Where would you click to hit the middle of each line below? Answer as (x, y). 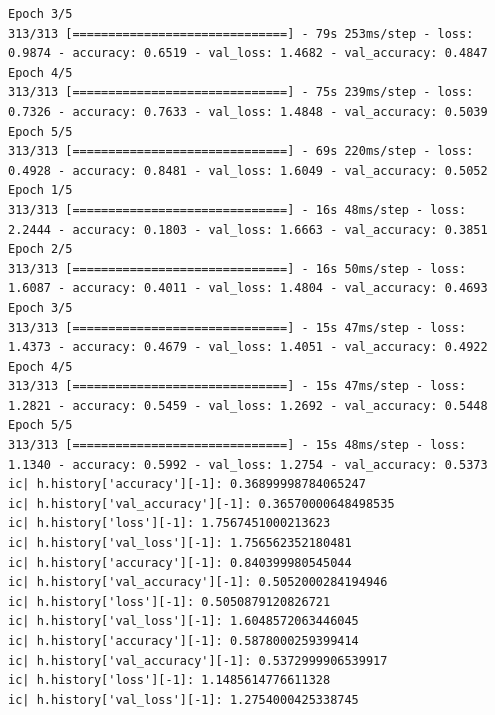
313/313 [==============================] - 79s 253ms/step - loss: (241, 33)
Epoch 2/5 (40, 249)
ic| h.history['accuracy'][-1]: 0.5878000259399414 (183, 641)
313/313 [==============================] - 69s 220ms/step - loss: (241, 151)
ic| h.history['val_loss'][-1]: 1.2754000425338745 (183, 699)
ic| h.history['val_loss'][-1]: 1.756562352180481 (180, 543)
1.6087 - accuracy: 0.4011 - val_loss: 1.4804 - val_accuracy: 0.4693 (248, 288)
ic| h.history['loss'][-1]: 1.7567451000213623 (169, 523)
